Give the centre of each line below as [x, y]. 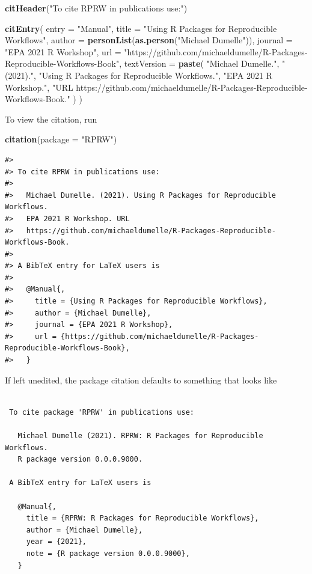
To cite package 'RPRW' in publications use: [102, 412]
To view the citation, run [51, 119]
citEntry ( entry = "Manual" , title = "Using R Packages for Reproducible [141, 28]
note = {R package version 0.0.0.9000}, [108, 553]
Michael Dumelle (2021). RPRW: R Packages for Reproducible [140, 436]
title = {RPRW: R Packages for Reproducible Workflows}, [142, 518]
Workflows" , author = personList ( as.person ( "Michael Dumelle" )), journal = [149, 40]
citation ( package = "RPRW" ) [61, 139]
